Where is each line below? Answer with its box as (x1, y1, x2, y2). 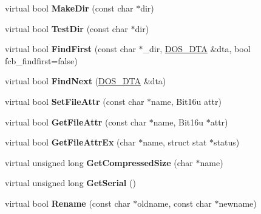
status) (214, 136, 240, 149)
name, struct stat (143, 136, 207, 149)
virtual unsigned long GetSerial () (5, 176, 136, 189)
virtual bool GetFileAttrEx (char (5, 136, 136, 149)
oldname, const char (137, 196, 212, 209)
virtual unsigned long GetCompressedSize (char (5, 156, 193, 169)
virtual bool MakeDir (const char (5, 2, 134, 14)
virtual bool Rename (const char (5, 196, 130, 209)
